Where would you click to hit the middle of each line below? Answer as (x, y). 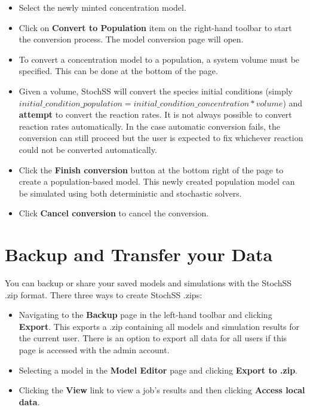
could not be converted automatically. (88, 149)
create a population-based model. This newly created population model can (157, 181)
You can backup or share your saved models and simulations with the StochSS (148, 283)
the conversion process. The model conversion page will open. (131, 39)
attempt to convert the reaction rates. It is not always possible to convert (155, 114)
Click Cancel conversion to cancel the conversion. (114, 213)
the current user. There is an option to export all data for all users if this (153, 338)
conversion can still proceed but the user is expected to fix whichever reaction (161, 138)
